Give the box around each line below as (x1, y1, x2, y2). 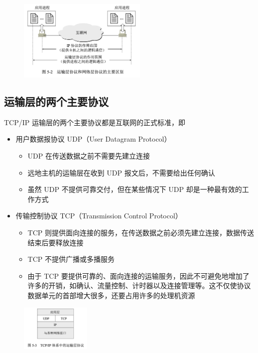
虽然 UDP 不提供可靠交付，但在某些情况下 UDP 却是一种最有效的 (27, 184, 242, 194)
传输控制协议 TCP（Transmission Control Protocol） (15, 210, 182, 221)
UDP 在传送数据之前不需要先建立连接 (27, 151, 150, 161)
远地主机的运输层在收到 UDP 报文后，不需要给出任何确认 (27, 167, 215, 177)
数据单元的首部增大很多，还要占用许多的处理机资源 (27, 290, 195, 301)
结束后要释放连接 (27, 237, 84, 247)
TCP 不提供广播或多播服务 (27, 254, 115, 264)
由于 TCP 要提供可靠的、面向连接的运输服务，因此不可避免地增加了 (27, 270, 250, 281)
